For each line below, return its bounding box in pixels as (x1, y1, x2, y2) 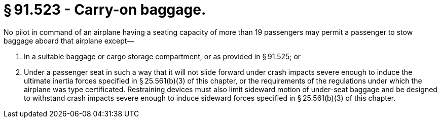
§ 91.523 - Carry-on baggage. (4, 1, 206, 18)
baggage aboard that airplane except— (4, 36, 134, 45)
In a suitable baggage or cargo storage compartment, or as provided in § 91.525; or (24, 52, 301, 61)
